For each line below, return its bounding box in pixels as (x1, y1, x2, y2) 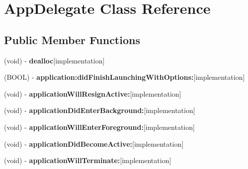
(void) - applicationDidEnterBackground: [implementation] (4, 105, 195, 115)
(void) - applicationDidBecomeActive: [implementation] (4, 138, 184, 149)
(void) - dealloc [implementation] (4, 55, 105, 65)
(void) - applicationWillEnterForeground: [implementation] (4, 121, 195, 132)
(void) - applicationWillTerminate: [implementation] (4, 155, 171, 166)
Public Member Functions (4, 32, 140, 47)
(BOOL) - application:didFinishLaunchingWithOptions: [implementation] (4, 72, 245, 82)
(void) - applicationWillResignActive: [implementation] (4, 88, 181, 99)
